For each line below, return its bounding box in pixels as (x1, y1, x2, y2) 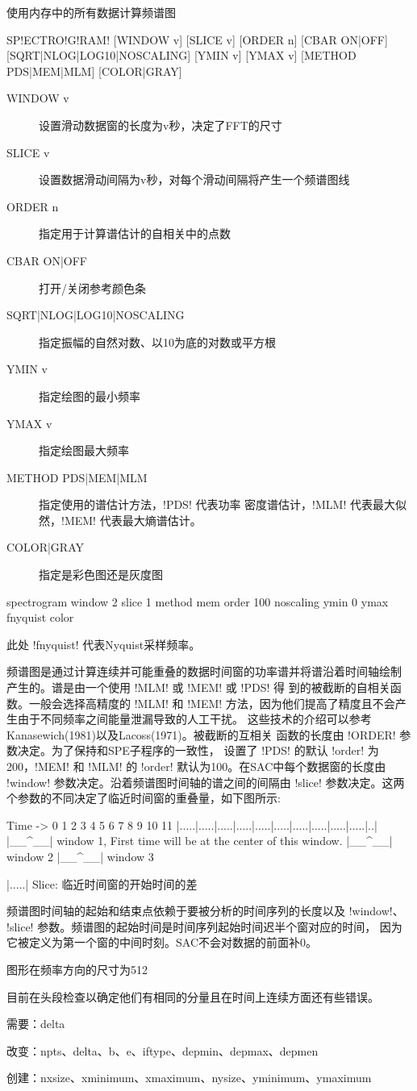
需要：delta (6, 1015, 65, 1032)
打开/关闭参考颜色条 (39, 279, 146, 296)
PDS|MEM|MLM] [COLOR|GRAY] (6, 62, 182, 79)
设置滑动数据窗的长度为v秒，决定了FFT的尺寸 (39, 116, 282, 133)
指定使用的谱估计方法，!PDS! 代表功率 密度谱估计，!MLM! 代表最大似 (39, 496, 407, 513)
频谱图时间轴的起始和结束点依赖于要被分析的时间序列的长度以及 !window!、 (6, 902, 404, 919)
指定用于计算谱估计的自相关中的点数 (39, 225, 231, 242)
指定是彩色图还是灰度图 (39, 566, 163, 583)
